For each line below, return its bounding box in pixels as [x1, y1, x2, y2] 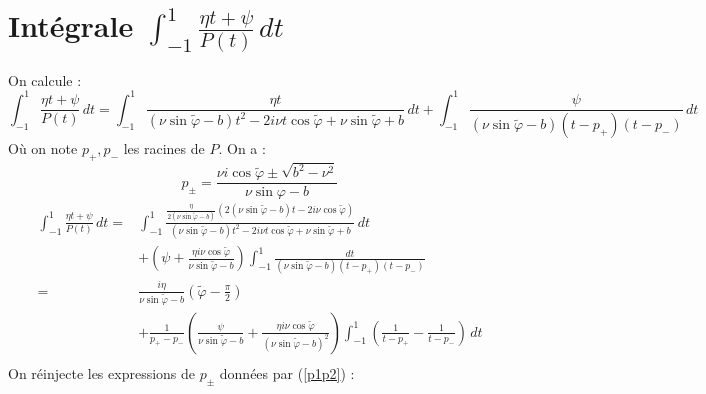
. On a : [218, 138, 266, 159]
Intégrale [8, 5, 134, 46]
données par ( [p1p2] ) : [219, 362, 355, 383]
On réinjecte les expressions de [8, 362, 196, 383]
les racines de [123, 138, 205, 159]
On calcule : [8, 69, 82, 90]
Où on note [8, 138, 78, 159]
